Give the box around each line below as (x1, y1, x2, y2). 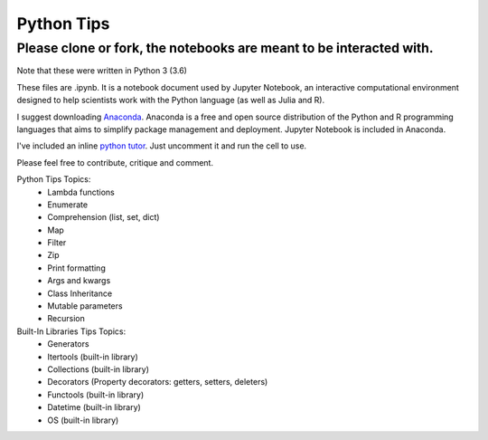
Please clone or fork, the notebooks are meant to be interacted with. (16, 40, 434, 56)
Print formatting (47, 263, 106, 273)
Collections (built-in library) (47, 363, 149, 375)
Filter (47, 237, 67, 248)
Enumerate (47, 199, 89, 210)
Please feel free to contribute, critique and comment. (16, 157, 214, 167)
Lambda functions (47, 187, 115, 197)
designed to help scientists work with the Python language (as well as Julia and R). (16, 95, 325, 106)
